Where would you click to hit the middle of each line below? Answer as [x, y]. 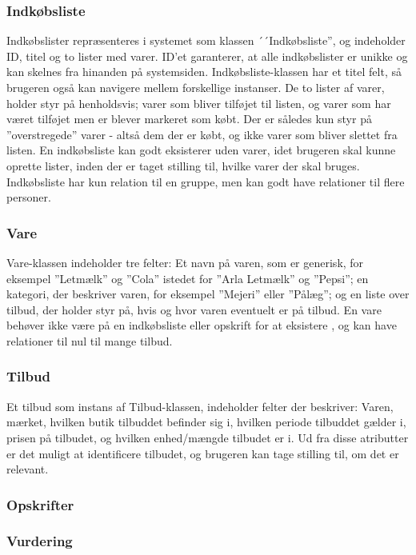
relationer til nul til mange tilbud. [90, 340]
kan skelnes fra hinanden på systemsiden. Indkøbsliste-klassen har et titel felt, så [204, 72]
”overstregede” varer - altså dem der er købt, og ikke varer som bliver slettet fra [202, 134]
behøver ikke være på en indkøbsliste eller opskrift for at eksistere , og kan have [202, 325]
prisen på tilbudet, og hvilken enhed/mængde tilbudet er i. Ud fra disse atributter [208, 437]
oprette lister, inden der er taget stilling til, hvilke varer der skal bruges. [183, 165]
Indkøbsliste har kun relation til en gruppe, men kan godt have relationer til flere [206, 181]
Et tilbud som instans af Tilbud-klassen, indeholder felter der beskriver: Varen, [200, 406]
